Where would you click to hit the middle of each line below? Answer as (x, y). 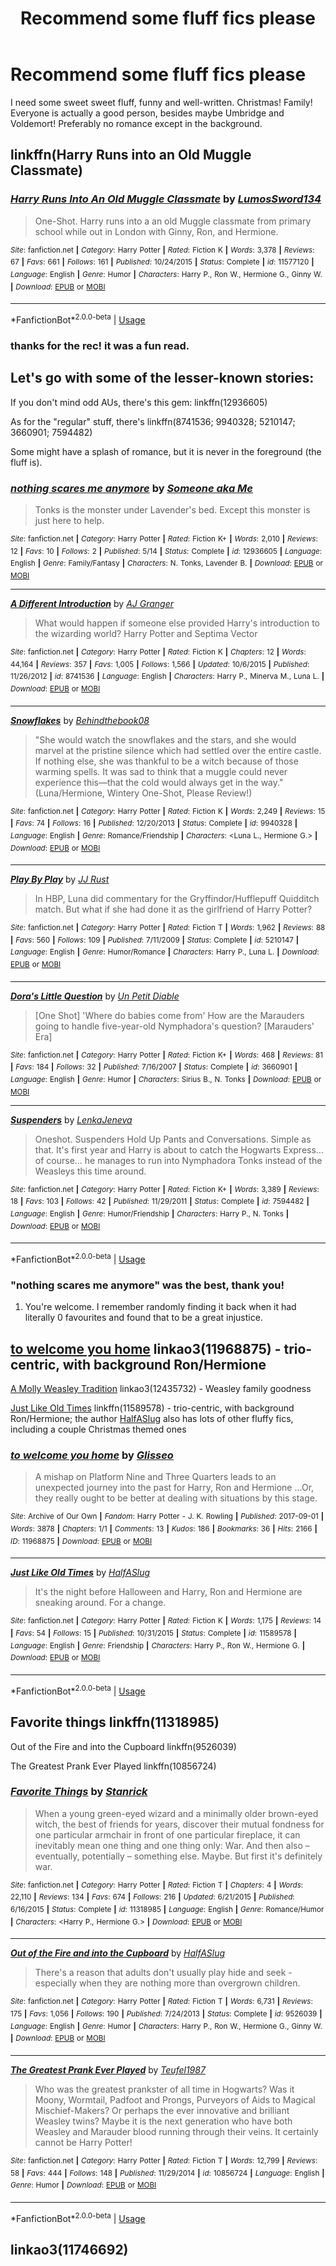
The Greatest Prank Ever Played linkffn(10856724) (113, 1766)
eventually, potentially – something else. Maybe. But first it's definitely (178, 1856)
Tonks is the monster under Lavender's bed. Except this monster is (172, 509)
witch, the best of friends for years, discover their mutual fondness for (179, 1824)
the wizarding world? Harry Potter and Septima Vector (146, 633)
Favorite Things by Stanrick (79, 1792)
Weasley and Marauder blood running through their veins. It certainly (176, 2132)
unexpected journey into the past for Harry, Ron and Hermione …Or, (174, 1488)
